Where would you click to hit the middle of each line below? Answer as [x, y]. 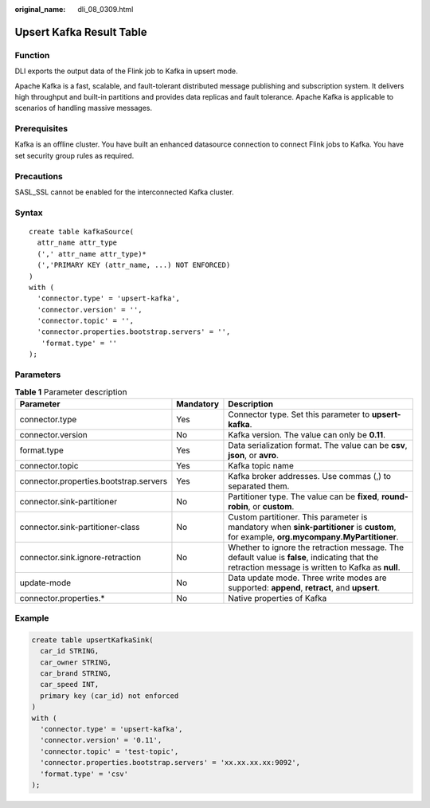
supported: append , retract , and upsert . [304, 587]
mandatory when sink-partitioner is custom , [312, 527]
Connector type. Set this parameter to [299, 414]
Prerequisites [41, 129]
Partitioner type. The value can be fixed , [304, 496]
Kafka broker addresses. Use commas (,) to [310, 476]
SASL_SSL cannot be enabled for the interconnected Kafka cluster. [124, 192]
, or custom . [271, 506]
